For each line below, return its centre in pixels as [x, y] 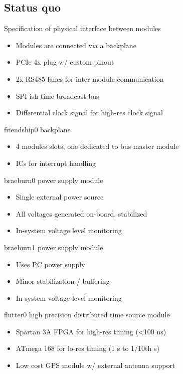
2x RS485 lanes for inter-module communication [90, 78]
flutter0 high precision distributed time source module [87, 315]
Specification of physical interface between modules [82, 28]
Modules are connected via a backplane [76, 45]
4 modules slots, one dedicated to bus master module [97, 146]
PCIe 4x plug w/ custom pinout [65, 62]
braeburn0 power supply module [54, 180]
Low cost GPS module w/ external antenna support [96, 365]
